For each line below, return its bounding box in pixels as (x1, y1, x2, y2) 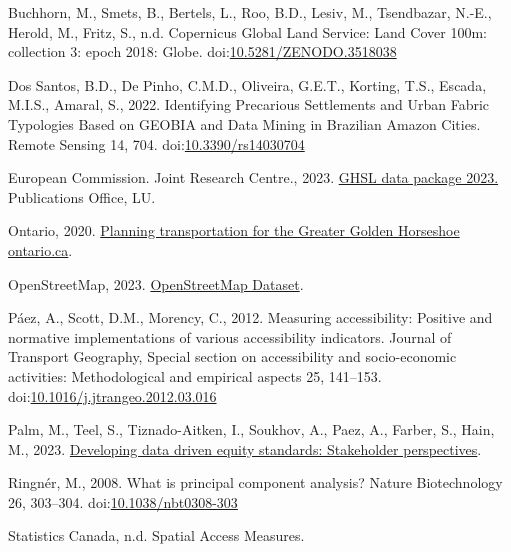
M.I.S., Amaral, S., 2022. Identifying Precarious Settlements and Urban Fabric (8, 94, 490, 115)
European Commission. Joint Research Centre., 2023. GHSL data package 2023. (8, 167, 499, 188)
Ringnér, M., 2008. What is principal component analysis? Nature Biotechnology (8, 472, 503, 493)
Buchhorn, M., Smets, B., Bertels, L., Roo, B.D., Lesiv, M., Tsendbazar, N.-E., (8, 2, 492, 22)
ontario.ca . (8, 239, 73, 260)
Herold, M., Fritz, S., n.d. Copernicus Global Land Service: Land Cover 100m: (8, 21, 487, 42)
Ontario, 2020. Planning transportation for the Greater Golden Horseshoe (8, 220, 460, 241)
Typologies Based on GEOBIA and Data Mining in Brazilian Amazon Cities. (8, 113, 481, 134)
